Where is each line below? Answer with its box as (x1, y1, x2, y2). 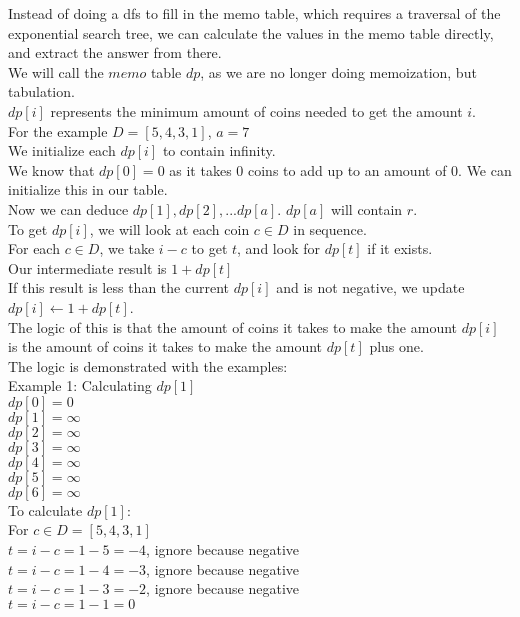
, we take (99, 238, 155, 259)
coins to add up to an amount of (247, 159, 447, 180)
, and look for (237, 238, 320, 259)
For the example (8, 120, 108, 141)
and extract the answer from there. (8, 42, 222, 63)
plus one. (369, 336, 424, 357)
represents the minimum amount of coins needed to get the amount (50, 100, 463, 121)
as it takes (169, 159, 232, 180)
